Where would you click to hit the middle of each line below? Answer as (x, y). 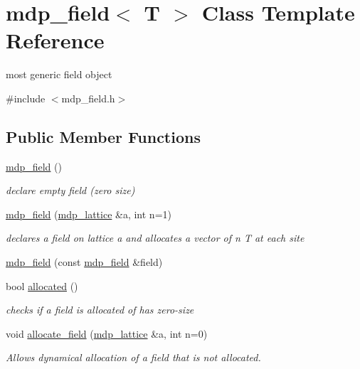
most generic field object (59, 74)
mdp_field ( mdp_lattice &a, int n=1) (89, 214)
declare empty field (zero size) (70, 190)
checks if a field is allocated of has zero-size (100, 310)
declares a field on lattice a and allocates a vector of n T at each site (155, 238)
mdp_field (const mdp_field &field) (84, 262)
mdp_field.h (88, 98)
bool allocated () (42, 285)
